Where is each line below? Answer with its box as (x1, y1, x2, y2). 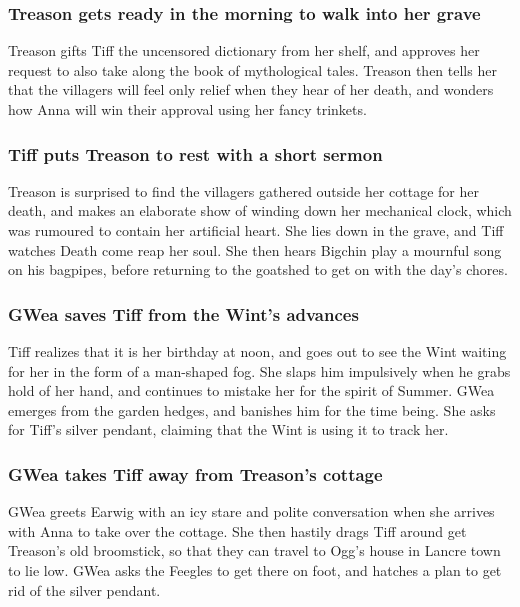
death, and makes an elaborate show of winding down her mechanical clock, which (8, 200, 512, 221)
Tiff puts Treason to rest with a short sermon (8, 141, 383, 166)
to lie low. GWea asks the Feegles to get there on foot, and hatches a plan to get (8, 559, 502, 580)
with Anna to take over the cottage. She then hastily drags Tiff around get (8, 520, 467, 541)
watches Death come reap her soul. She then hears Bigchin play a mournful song (8, 239, 502, 260)
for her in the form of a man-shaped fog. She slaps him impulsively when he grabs (8, 360, 511, 381)
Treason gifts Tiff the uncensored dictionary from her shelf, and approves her (8, 40, 480, 61)
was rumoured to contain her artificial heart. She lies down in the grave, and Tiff (8, 220, 504, 240)
